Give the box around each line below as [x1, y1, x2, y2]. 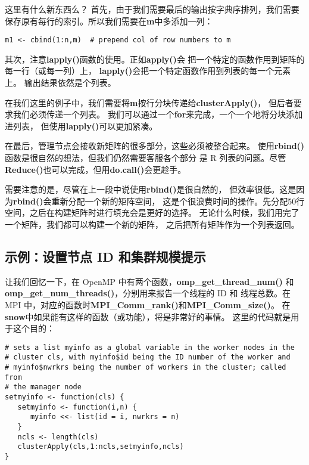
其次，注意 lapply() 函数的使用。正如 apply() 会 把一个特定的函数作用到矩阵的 [5, 52, 305, 65]
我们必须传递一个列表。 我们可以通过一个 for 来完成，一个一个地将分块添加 [13, 108, 303, 120]
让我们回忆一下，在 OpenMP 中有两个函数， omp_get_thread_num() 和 [5, 275, 294, 287]
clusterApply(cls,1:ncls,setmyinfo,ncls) [17, 442, 184, 451]
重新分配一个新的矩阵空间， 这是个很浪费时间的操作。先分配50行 [51, 194, 305, 207]
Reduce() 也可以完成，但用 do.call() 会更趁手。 [5, 163, 186, 175]
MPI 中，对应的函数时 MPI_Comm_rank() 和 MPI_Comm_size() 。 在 [5, 298, 291, 311]
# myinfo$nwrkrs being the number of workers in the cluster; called [5, 363, 286, 372]
